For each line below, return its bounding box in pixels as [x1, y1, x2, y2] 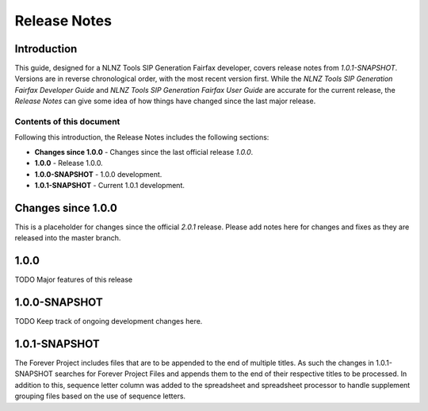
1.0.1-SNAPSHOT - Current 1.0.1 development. [34, 180, 185, 190]
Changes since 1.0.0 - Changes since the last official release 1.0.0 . [34, 147, 254, 156]
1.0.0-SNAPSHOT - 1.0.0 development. [34, 169, 162, 179]
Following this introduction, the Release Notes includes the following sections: [14, 133, 269, 142]
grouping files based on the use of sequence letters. [14, 391, 186, 401]
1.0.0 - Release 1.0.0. [34, 159, 103, 168]
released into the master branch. [14, 233, 121, 243]
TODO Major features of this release [14, 275, 133, 285]
